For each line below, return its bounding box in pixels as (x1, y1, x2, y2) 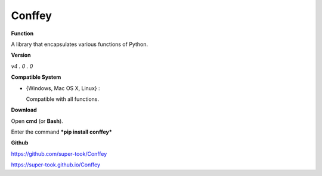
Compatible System (11, 73, 61, 81)
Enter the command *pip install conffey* (11, 128, 113, 135)
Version (11, 51, 31, 59)
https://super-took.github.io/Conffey (11, 161, 101, 168)
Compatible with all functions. (26, 95, 100, 103)
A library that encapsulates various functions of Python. (11, 41, 148, 48)
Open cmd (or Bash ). (11, 117, 64, 125)
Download (11, 106, 37, 113)
